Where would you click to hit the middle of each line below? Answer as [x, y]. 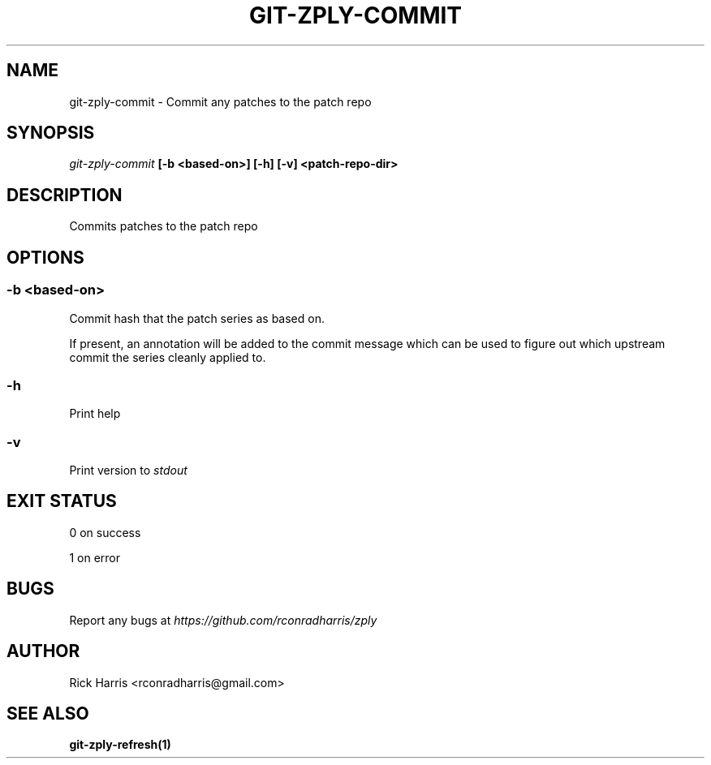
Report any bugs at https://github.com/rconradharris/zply [223, 620]
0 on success [105, 532]
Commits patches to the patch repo [164, 226]
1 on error [95, 557]
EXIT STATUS [62, 501]
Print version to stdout [128, 470]
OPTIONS [45, 257]
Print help [95, 414]
